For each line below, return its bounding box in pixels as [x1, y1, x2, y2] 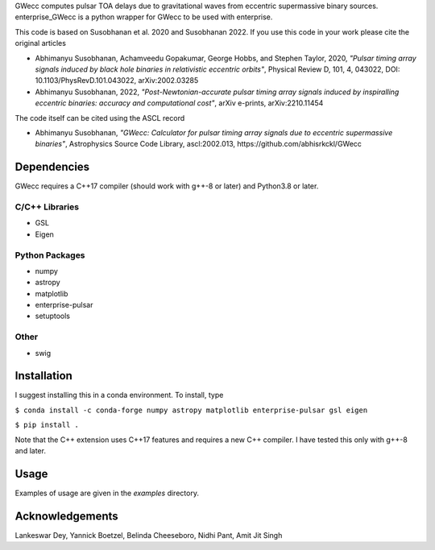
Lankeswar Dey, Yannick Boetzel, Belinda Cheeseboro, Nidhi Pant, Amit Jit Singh [14, 530, 283, 540]
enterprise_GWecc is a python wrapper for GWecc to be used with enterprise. [14, 12, 273, 22]
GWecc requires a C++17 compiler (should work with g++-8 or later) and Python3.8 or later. [14, 181, 319, 191]
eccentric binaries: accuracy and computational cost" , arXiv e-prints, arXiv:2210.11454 [35, 98, 324, 108]
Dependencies [14, 160, 90, 174]
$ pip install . [14, 420, 80, 430]
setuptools [35, 311, 70, 321]
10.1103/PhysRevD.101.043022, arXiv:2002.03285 [35, 76, 199, 85]
